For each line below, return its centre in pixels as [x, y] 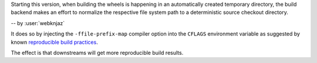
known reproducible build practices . [54, 42]
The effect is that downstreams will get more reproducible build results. [97, 52]
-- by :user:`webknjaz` [38, 23]
